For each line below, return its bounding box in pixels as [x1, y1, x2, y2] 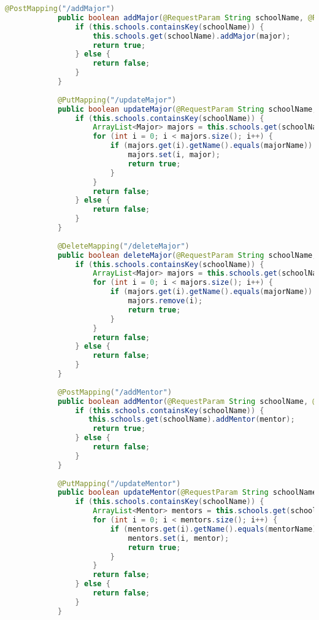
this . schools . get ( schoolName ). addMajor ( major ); [93, 31, 291, 41]
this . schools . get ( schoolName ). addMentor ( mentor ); [88, 415, 295, 424]
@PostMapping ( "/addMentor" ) [57, 387, 172, 397]
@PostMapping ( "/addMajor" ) [5, 4, 115, 13]
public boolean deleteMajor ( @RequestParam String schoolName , [57, 250, 317, 260]
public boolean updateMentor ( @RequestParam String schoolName [57, 488, 317, 497]
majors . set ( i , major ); [128, 150, 220, 159]
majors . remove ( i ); [128, 296, 203, 305]
